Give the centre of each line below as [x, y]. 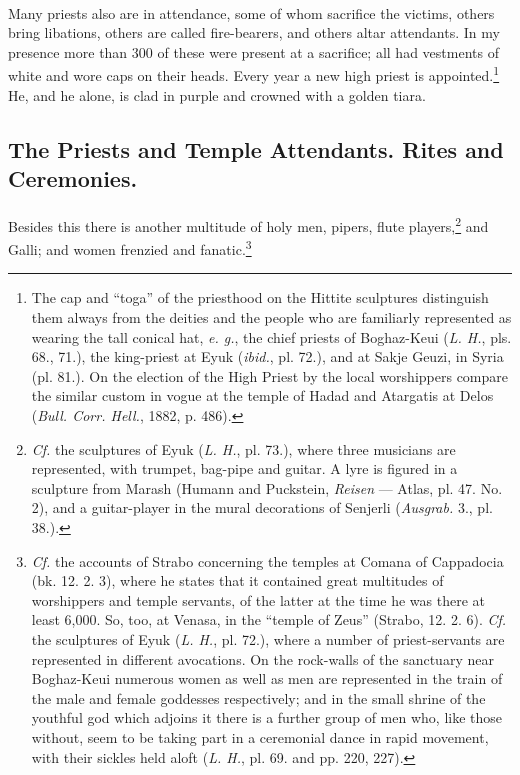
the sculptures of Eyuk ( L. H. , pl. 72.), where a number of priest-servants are [268, 638]
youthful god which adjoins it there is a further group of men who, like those [266, 717]
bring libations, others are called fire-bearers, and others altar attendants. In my [254, 32]
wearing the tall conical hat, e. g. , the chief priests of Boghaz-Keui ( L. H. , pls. [271, 336]
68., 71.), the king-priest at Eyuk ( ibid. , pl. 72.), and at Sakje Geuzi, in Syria [267, 356]
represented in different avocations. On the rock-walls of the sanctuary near [262, 658]
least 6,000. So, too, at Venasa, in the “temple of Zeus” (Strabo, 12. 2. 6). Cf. [269, 619]
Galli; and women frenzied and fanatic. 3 [130, 247]
